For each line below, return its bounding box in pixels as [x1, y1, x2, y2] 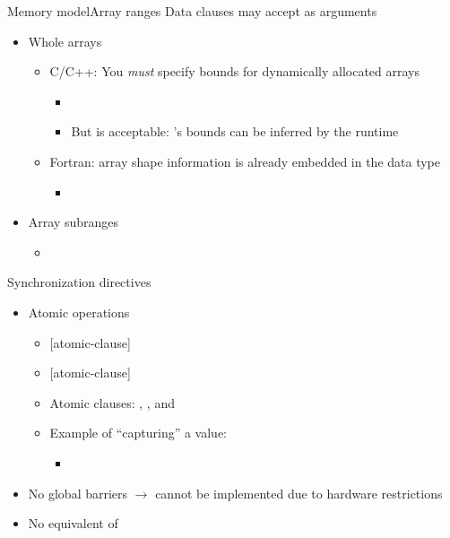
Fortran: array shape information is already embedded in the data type [49, 152, 441, 170]
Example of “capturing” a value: [49, 423, 228, 442]
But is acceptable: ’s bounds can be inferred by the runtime [71, 122, 399, 141]
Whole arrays [28, 31, 102, 50]
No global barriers [28, 483, 128, 502]
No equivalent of [28, 514, 118, 533]
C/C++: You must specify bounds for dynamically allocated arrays [49, 62, 420, 81]
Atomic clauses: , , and [49, 393, 175, 412]
